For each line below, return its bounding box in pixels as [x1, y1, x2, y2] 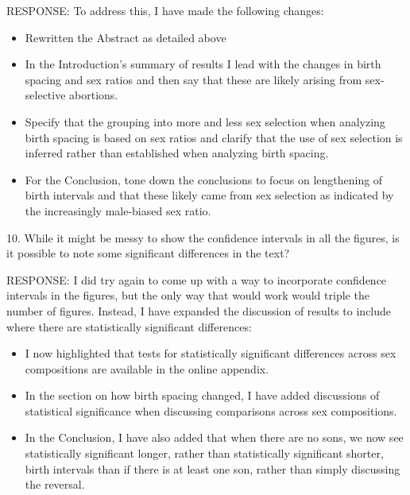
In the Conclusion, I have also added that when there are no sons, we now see [25, 429, 404, 446]
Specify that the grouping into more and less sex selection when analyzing [25, 113, 385, 130]
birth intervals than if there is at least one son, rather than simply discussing [25, 460, 400, 477]
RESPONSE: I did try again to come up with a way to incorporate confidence [6, 271, 387, 288]
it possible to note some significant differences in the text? [6, 245, 290, 261]
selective [25, 87, 66, 103]
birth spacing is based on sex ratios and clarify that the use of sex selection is [25, 129, 403, 145]
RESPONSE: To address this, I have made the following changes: [6, 2, 324, 18]
